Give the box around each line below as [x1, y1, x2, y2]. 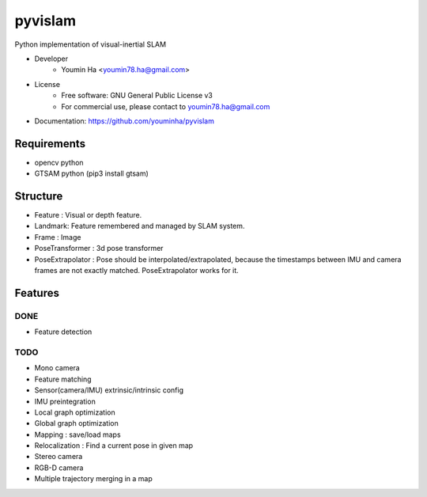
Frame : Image [34, 232, 81, 241]
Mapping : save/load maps [34, 430, 122, 439]
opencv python [34, 157, 84, 167]
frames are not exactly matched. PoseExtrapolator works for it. [34, 266, 239, 275]
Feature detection [34, 327, 93, 336]
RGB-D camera [34, 463, 84, 472]
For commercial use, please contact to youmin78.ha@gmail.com [61, 101, 270, 111]
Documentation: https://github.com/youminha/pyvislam [34, 116, 215, 126]
